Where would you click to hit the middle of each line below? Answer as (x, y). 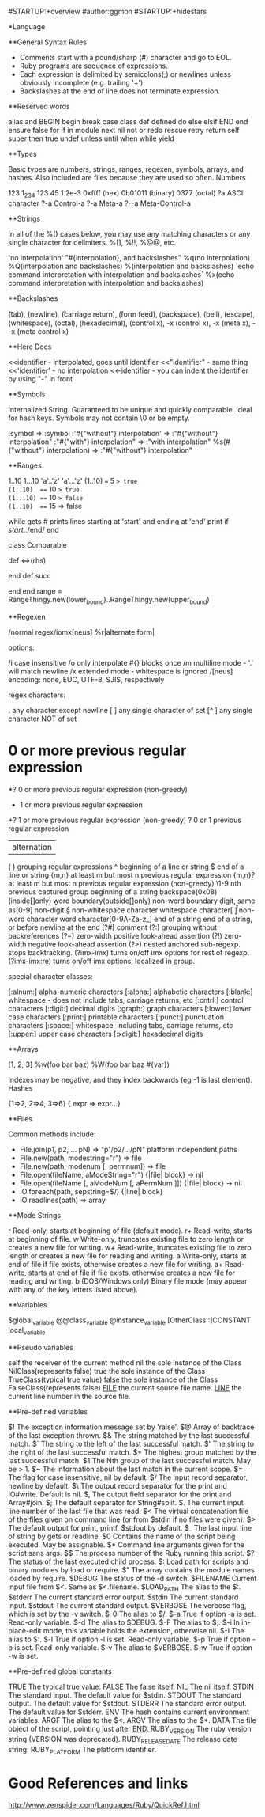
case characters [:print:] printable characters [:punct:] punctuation (116, 1017)
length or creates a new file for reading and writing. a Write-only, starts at (127, 1256)
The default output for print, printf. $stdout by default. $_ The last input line (130, 1528)
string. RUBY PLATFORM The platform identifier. (82, 1750)
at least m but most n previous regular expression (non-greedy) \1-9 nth (125, 883)
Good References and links (98, 1783)
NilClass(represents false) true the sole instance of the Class (107, 1371)
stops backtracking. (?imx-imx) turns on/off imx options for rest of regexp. (129, 952)
